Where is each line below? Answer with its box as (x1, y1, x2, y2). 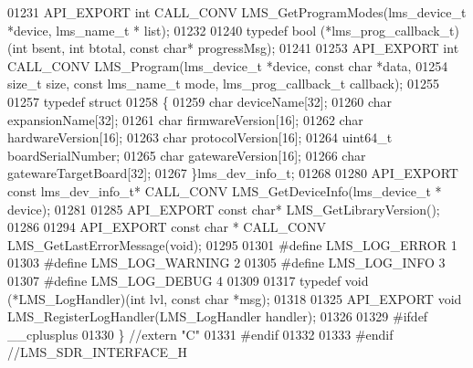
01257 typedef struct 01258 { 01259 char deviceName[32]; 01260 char (7, 91, 393, 110)
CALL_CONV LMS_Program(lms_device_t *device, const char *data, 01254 (7, 56, 448, 75)
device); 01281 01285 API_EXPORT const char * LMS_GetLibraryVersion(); (7, 199, 440, 218)
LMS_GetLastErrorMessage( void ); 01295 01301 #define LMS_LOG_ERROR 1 (7, 235, 457, 254)
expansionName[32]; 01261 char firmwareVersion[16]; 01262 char (7, 110, 363, 129)
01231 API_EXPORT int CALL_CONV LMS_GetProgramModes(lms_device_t (7, 3, 467, 21)
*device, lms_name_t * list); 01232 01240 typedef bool (7, 20, 317, 39)
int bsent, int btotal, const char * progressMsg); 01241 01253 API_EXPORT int (12, 38, 459, 58)
